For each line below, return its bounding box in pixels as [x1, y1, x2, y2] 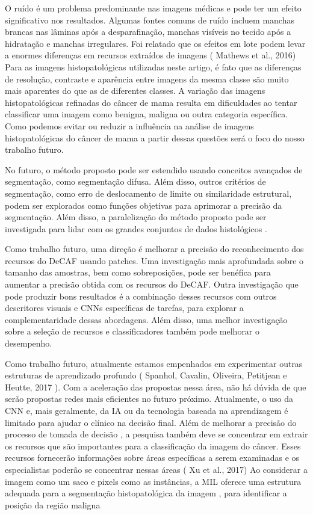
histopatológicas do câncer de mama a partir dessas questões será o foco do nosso [5, 131, 305, 144]
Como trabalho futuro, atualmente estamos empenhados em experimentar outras [5, 357, 303, 369]
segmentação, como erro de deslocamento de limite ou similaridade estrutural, [5, 187, 292, 199]
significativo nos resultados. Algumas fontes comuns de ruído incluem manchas [5, 13, 294, 26]
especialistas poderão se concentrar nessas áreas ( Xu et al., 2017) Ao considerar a [5, 463, 308, 475]
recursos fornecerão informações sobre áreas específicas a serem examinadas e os [5, 451, 300, 464]
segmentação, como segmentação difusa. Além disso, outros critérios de [5, 175, 266, 188]
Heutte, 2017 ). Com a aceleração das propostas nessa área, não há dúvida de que [5, 380, 306, 393]
